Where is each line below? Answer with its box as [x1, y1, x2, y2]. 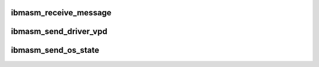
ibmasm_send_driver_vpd [11, 26, 108, 36]
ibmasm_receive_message [11, 8, 112, 18]
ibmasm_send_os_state [11, 45, 100, 55]
